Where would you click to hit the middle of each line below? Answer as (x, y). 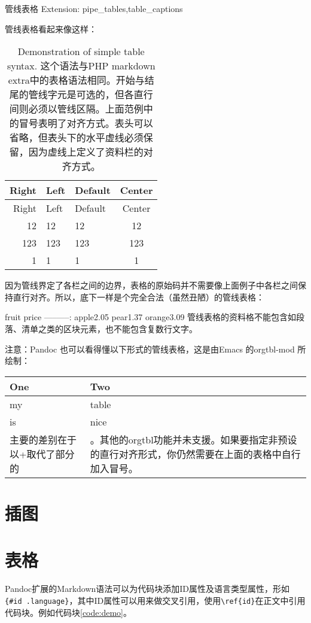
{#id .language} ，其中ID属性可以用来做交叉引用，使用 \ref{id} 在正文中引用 (155, 600)
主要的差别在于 (43, 439)
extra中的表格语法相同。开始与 (76, 80)
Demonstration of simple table (81, 51)
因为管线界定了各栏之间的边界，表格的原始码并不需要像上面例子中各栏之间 (151, 285)
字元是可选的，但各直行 (100, 95)
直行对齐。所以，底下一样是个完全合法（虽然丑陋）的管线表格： (138, 297)
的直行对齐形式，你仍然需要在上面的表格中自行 (195, 454)
